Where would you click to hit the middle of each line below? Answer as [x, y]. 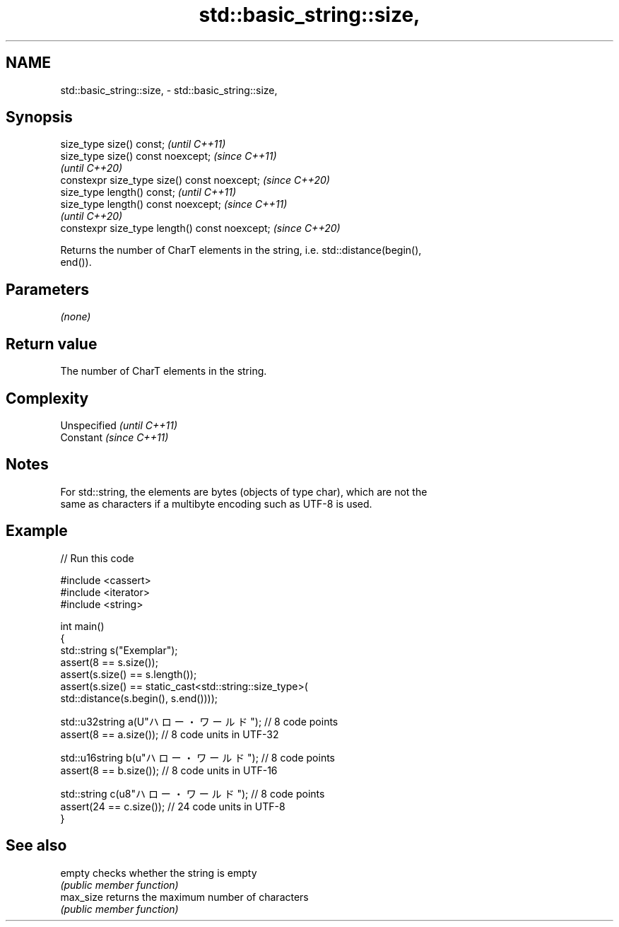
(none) [76, 317]
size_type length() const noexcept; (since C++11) [174, 204]
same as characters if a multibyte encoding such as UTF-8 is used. [216, 503]
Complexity [47, 398]
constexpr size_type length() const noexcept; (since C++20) [200, 228]
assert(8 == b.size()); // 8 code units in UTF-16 [169, 770]
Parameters [47, 289]
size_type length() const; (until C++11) [148, 192]
